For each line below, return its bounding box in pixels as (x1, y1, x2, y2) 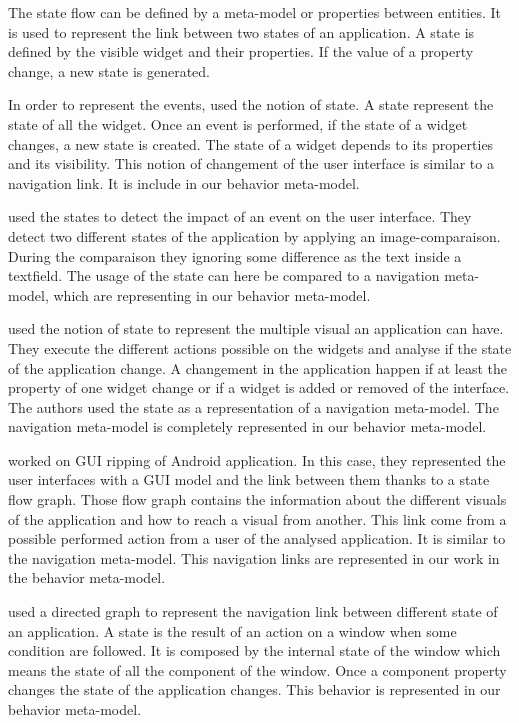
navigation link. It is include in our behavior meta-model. (8, 172, 360, 193)
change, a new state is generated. (8, 60, 210, 81)
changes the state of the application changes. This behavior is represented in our (8, 679, 501, 700)
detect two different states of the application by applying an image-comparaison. (8, 225, 501, 246)
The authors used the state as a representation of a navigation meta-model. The (8, 396, 499, 417)
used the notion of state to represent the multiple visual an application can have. (8, 318, 504, 339)
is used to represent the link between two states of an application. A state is (8, 21, 475, 42)
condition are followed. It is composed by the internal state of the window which (8, 640, 501, 661)
